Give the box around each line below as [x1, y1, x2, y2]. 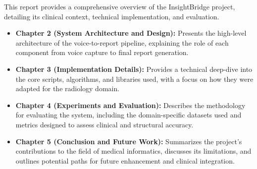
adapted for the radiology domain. [15, 83, 120, 94]
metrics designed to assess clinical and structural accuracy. [15, 119, 194, 129]
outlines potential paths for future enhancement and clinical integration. [15, 155, 235, 166]
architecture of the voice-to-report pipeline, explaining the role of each [15, 37, 229, 48]
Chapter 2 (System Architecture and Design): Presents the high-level [15, 28, 247, 38]
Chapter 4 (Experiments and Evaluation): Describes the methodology [15, 100, 246, 110]
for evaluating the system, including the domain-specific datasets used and [15, 110, 242, 120]
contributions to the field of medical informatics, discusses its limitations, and [15, 146, 252, 156]
